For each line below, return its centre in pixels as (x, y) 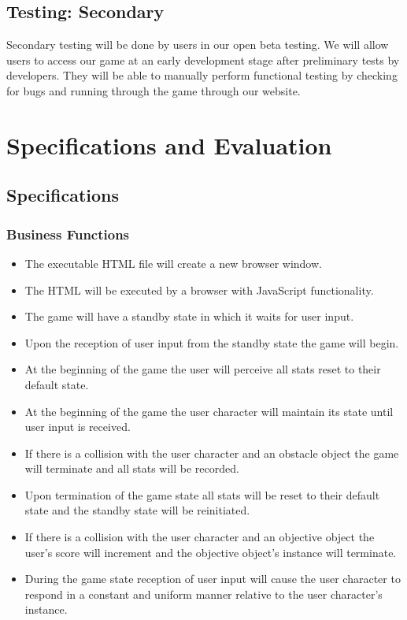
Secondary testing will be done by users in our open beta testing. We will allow (198, 45)
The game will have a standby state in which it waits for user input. (189, 316)
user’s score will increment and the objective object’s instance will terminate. (211, 552)
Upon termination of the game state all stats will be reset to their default (202, 494)
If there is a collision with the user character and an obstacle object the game (212, 453)
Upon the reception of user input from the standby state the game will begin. (212, 342)
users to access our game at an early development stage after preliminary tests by (203, 59)
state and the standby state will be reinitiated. (137, 510)
